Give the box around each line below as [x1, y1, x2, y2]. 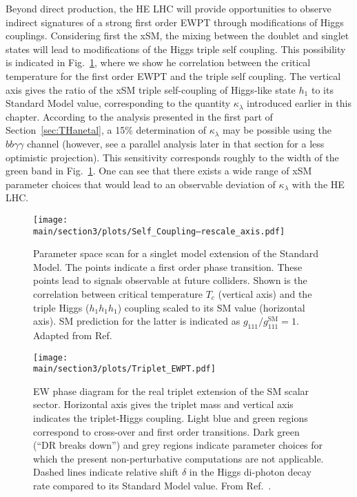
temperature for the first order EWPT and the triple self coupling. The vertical [6, 68, 341, 83]
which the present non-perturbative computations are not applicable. [33, 451, 324, 465]
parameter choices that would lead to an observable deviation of [6, 176, 276, 191]
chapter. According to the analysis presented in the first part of [6, 109, 273, 123]
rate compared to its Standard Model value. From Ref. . [33, 478, 272, 493]
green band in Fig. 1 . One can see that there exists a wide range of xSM [6, 163, 312, 178]
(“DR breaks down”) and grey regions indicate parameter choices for [33, 438, 323, 452]
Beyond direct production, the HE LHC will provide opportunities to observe [6, 1, 331, 15]
